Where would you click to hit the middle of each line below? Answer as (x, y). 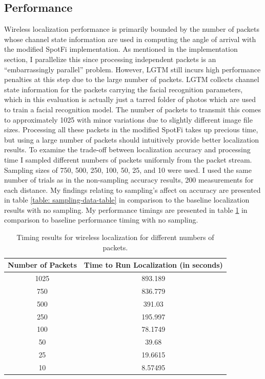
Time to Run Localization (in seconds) (153, 265)
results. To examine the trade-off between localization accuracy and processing (127, 149)
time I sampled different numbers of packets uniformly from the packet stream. (128, 159)
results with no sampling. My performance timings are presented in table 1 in (126, 210)
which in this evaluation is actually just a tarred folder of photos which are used (130, 99)
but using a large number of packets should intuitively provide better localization (132, 139)
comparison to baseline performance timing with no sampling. (101, 220)
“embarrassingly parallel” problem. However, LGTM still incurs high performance (132, 69)
